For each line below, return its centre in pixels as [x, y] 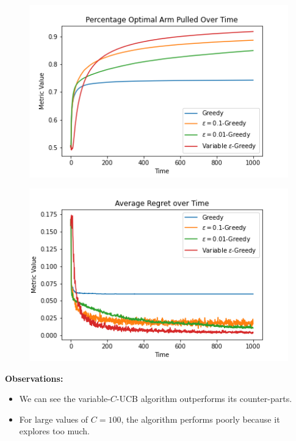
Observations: [34, 378]
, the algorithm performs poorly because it [200, 419]
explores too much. [55, 431]
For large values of [54, 419]
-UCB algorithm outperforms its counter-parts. [204, 399]
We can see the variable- [65, 399]
